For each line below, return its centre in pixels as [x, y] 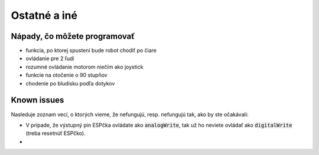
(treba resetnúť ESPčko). [56, 133]
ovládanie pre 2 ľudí [50, 58]
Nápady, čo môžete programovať [73, 36]
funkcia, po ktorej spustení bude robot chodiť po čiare [91, 51]
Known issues [38, 100]
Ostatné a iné [44, 15]
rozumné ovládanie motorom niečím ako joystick [84, 67]
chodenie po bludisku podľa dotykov [70, 83]
